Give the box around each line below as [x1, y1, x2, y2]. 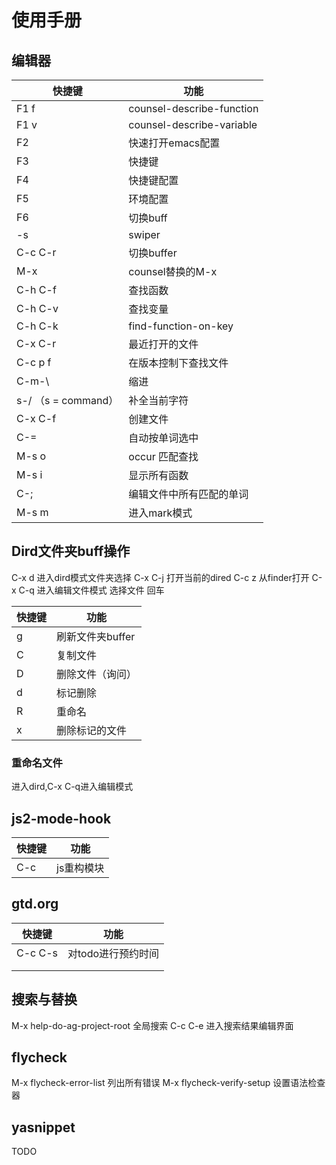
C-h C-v [16, 302, 59, 315]
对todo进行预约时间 [67, 946, 160, 960]
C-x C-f [16, 412, 57, 425]
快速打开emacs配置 [128, 136, 221, 150]
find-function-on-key [128, 319, 234, 333]
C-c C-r [16, 246, 57, 259]
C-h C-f [16, 283, 57, 296]
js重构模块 [56, 861, 105, 875]
